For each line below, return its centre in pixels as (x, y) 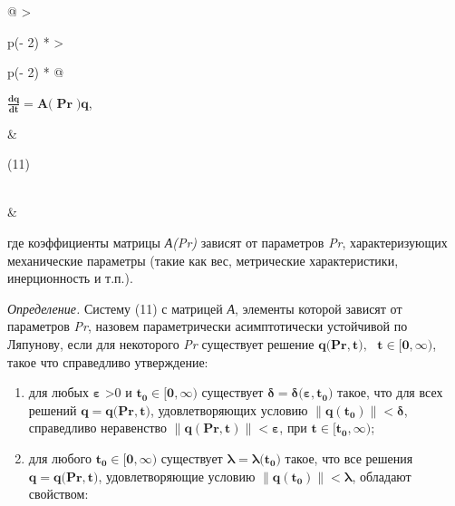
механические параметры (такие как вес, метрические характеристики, (203, 260)
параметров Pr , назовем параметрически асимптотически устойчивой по (208, 326)
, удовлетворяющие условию (177, 476)
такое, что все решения (349, 457)
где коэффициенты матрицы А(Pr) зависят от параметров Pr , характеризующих (227, 242)
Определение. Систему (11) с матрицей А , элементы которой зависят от (205, 308)
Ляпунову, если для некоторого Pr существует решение (161, 343)
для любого (60, 457)
